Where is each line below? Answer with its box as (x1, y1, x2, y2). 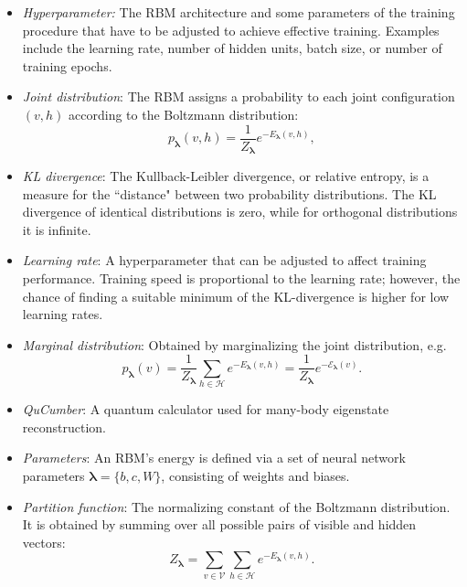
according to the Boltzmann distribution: (69, 104, 299, 123)
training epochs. (22, 56, 112, 75)
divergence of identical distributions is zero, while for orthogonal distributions (22, 202, 458, 221)
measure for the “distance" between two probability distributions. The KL (22, 184, 437, 203)
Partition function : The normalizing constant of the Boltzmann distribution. (22, 496, 451, 516)
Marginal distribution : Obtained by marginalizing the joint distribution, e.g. (22, 335, 447, 354)
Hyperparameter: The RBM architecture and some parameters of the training (22, 3, 455, 21)
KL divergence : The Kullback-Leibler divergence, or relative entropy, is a (22, 166, 430, 186)
